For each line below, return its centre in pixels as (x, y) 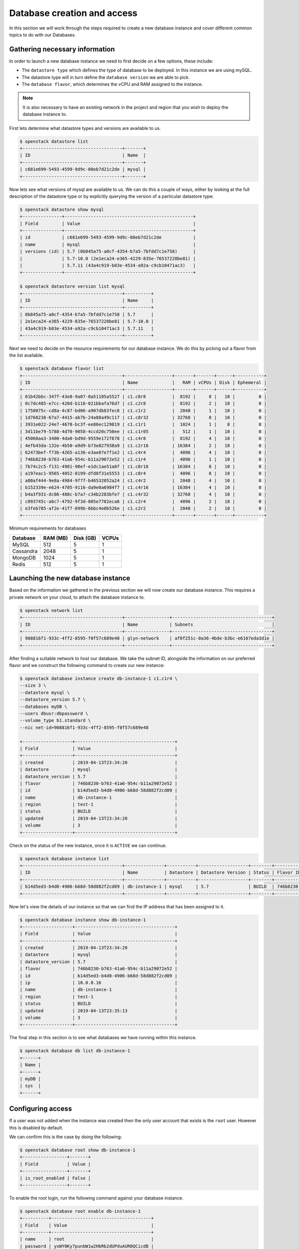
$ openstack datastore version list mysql (72, 287)
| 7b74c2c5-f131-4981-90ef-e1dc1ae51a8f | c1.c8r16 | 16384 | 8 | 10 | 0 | (143, 466)
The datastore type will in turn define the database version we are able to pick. (106, 77)
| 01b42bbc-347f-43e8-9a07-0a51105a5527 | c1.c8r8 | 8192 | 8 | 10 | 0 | (143, 396)
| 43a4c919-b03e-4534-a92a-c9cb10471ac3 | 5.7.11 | (87, 328)
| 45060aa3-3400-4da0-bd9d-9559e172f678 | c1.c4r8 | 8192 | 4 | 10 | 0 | (143, 439)
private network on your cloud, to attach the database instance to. (77, 597)
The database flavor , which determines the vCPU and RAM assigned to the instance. (112, 84)
